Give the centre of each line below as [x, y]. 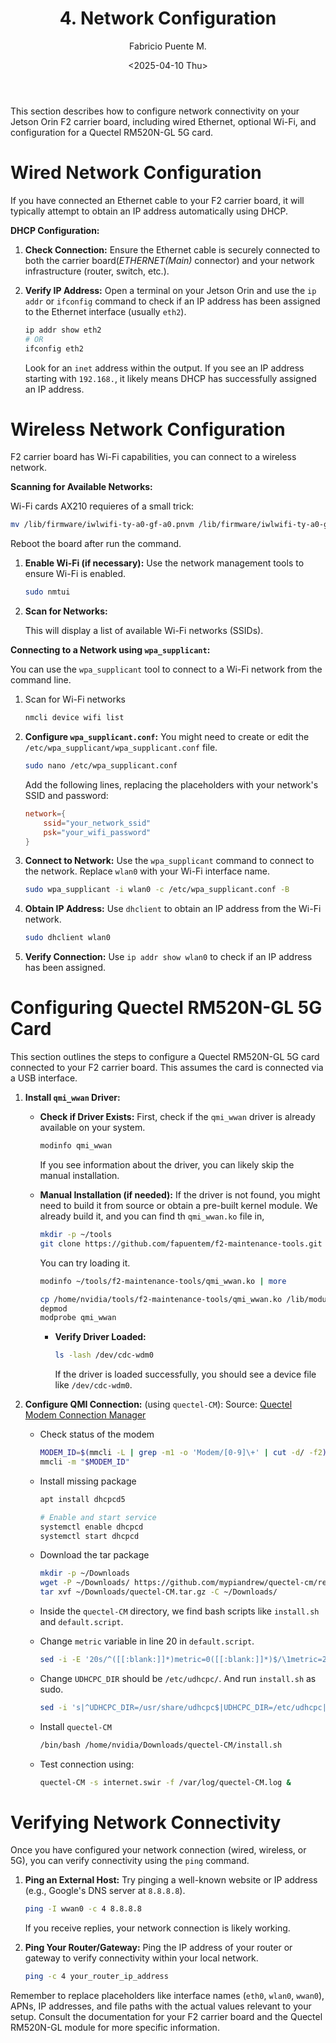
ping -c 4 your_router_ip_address [96, 1977]
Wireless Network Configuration [148, 429]
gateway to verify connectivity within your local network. [141, 1958]
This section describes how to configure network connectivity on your [155, 111]
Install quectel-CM [75, 1726]
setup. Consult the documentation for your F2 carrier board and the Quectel [166, 2017]
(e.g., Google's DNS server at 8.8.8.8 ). [105, 1891]
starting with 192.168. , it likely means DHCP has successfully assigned [170, 378]
